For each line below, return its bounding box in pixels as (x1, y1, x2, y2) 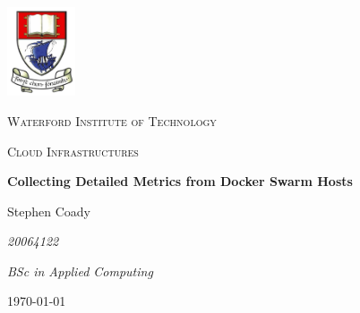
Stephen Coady (7, 201, 90, 220)
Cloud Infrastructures (7, 141, 139, 160)
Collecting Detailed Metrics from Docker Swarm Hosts (7, 172, 353, 190)
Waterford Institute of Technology (7, 111, 217, 130)
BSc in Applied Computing (7, 261, 153, 280)
